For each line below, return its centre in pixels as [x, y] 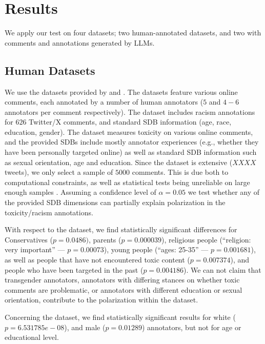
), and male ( [85, 327]
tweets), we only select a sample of [59, 172]
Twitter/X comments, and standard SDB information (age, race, [130, 122]
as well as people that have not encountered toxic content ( [97, 260]
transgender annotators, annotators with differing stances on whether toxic [122, 280]
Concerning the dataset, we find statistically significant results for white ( [120, 317]
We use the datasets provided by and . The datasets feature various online [121, 92]
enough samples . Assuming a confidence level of [80, 192]
